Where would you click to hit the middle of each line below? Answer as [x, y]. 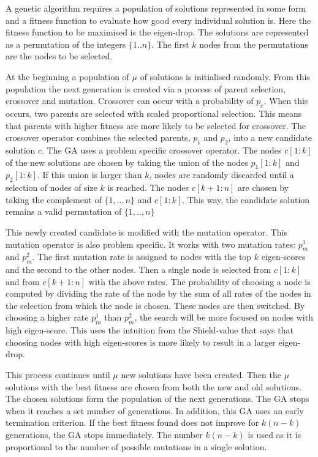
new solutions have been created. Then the [201, 375]
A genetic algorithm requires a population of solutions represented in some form [156, 8]
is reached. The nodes [148, 188]
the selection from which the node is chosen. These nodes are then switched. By [155, 305]
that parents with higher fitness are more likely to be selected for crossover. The [156, 125]
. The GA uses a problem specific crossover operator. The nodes [162, 150]
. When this [286, 101]
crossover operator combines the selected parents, [98, 137]
